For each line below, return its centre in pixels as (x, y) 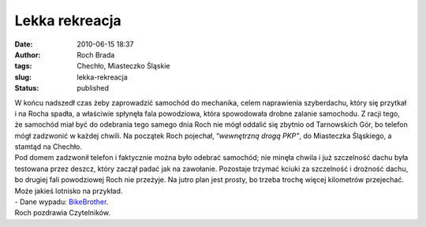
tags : (23, 66)
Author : (28, 54)
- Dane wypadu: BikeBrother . (62, 202)
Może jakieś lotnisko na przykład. (69, 191)
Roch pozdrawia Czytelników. (62, 213)
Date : (24, 44)
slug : (23, 77)
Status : (27, 88)
